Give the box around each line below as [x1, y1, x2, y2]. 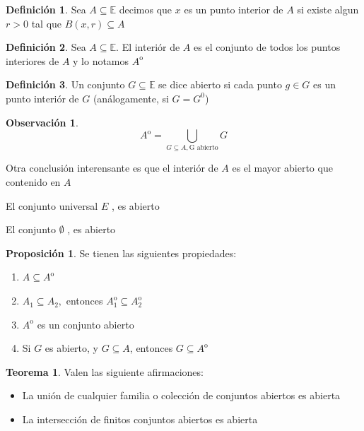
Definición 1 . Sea [6, 2, 86, 16]
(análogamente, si [93, 90, 169, 105]
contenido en [6, 175, 61, 189]
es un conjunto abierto [37, 317, 134, 331]
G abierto [189, 144, 218, 152]
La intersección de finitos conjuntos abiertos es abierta [22, 412, 258, 427]
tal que [31, 16, 62, 30]
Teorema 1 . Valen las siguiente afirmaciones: [6, 364, 204, 379]
